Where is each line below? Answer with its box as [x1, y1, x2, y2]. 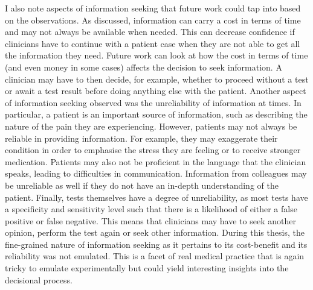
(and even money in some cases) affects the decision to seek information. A [5, 60, 282, 73]
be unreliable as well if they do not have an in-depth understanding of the [5, 178, 279, 191]
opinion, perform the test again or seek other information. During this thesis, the [5, 226, 305, 239]
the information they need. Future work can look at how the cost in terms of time [5, 49, 308, 61]
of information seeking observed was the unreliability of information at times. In [5, 96, 302, 109]
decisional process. [5, 273, 73, 286]
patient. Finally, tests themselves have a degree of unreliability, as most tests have [5, 191, 308, 203]
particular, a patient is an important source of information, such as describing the [5, 108, 308, 121]
